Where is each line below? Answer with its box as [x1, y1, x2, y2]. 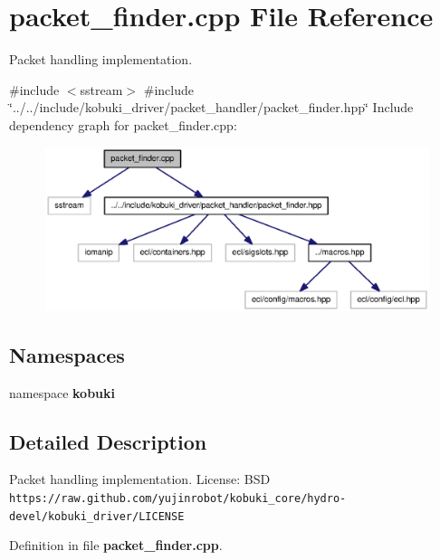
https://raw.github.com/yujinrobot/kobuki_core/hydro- [9, 492, 347, 506]
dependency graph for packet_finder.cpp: [9, 115, 237, 134]
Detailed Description [9, 427, 207, 455]
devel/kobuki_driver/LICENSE [9, 509, 185, 523]
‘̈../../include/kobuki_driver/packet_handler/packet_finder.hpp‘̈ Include [9, 98, 414, 117]
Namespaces [9, 340, 125, 368]
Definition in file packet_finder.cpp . [9, 536, 223, 555]
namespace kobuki [9, 383, 116, 402]
